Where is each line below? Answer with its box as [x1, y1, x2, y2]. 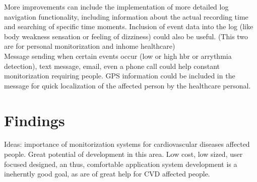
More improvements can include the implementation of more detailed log [4, 2, 229, 12]
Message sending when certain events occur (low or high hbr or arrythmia [4, 50, 232, 61]
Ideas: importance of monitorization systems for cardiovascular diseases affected [4, 139, 250, 149]
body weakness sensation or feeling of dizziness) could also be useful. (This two [4, 31, 248, 41]
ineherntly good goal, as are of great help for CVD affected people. [4, 168, 210, 179]
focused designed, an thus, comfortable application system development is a [4, 158, 237, 169]
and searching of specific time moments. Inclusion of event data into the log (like [4, 21, 253, 32]
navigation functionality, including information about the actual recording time [4, 11, 248, 22]
